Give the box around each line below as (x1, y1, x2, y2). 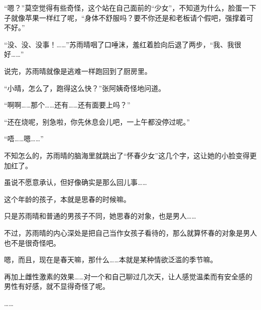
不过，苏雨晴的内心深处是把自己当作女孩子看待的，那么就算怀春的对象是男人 (4, 227, 257, 238)
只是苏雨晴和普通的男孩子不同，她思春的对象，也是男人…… (4, 211, 196, 221)
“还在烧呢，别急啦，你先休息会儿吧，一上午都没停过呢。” (4, 116, 190, 127)
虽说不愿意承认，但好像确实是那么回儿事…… (4, 177, 147, 187)
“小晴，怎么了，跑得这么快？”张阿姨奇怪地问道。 (4, 82, 166, 93)
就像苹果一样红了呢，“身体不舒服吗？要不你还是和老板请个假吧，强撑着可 (11, 12, 253, 23)
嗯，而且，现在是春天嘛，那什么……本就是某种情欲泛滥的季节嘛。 (4, 254, 217, 265)
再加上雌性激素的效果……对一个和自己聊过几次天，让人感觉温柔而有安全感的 (4, 271, 252, 281)
